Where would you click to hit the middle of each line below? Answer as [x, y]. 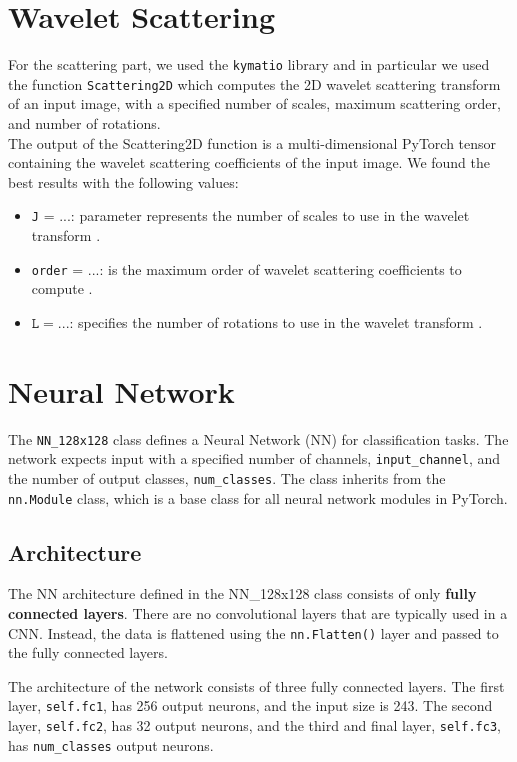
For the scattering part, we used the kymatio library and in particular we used [249, 64]
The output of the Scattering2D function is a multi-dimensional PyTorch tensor [252, 142]
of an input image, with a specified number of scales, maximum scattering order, [254, 103]
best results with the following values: [123, 181]
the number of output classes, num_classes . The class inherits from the [227, 477]
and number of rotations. [84, 123]
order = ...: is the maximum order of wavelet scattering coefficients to [246, 268]
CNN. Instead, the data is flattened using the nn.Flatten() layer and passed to [253, 632]
